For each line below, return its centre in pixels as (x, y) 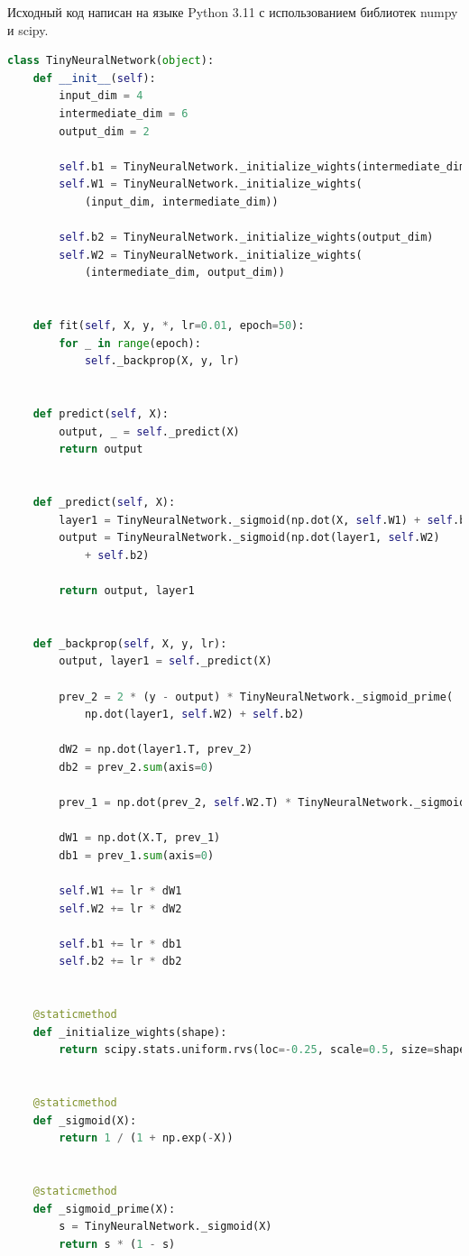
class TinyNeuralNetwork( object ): (111, 61)
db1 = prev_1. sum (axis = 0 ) (137, 855)
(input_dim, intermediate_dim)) (181, 202)
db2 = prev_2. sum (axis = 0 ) (137, 767)
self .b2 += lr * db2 (120, 962)
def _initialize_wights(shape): (130, 1032)
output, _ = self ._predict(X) (149, 431)
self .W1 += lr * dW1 (120, 891)
